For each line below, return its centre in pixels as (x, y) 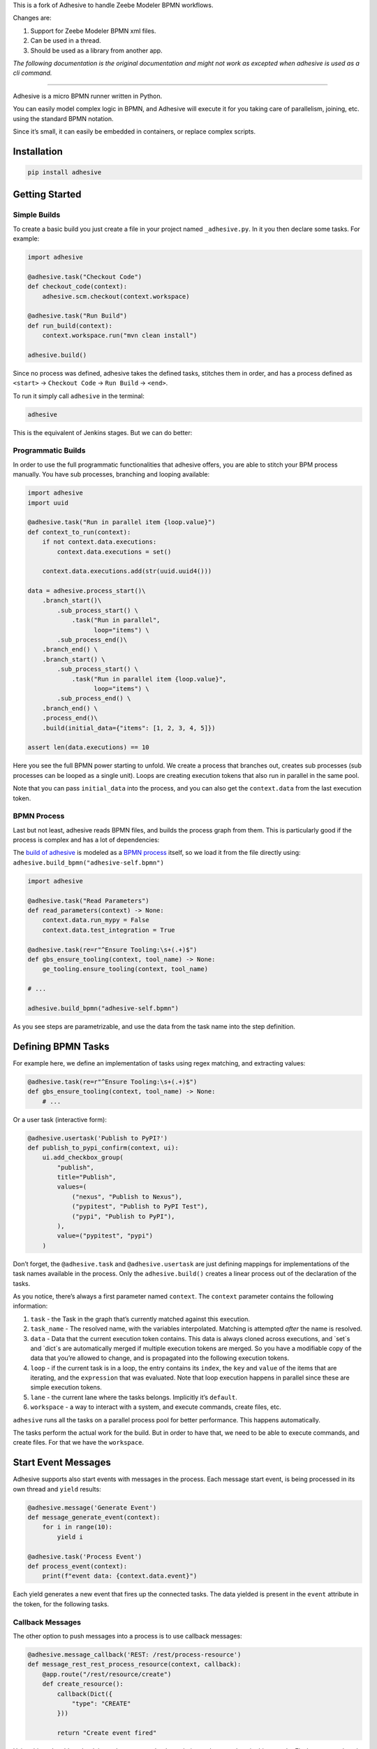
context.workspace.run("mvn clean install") (120, 335)
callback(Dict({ (85, 1694)
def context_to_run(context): (79, 532)
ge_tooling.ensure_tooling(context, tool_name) (125, 969)
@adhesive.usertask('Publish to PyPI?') (97, 1138)
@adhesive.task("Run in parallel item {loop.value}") (121, 522)
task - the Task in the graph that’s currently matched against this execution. (140, 1319)
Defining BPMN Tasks (61, 1046)
